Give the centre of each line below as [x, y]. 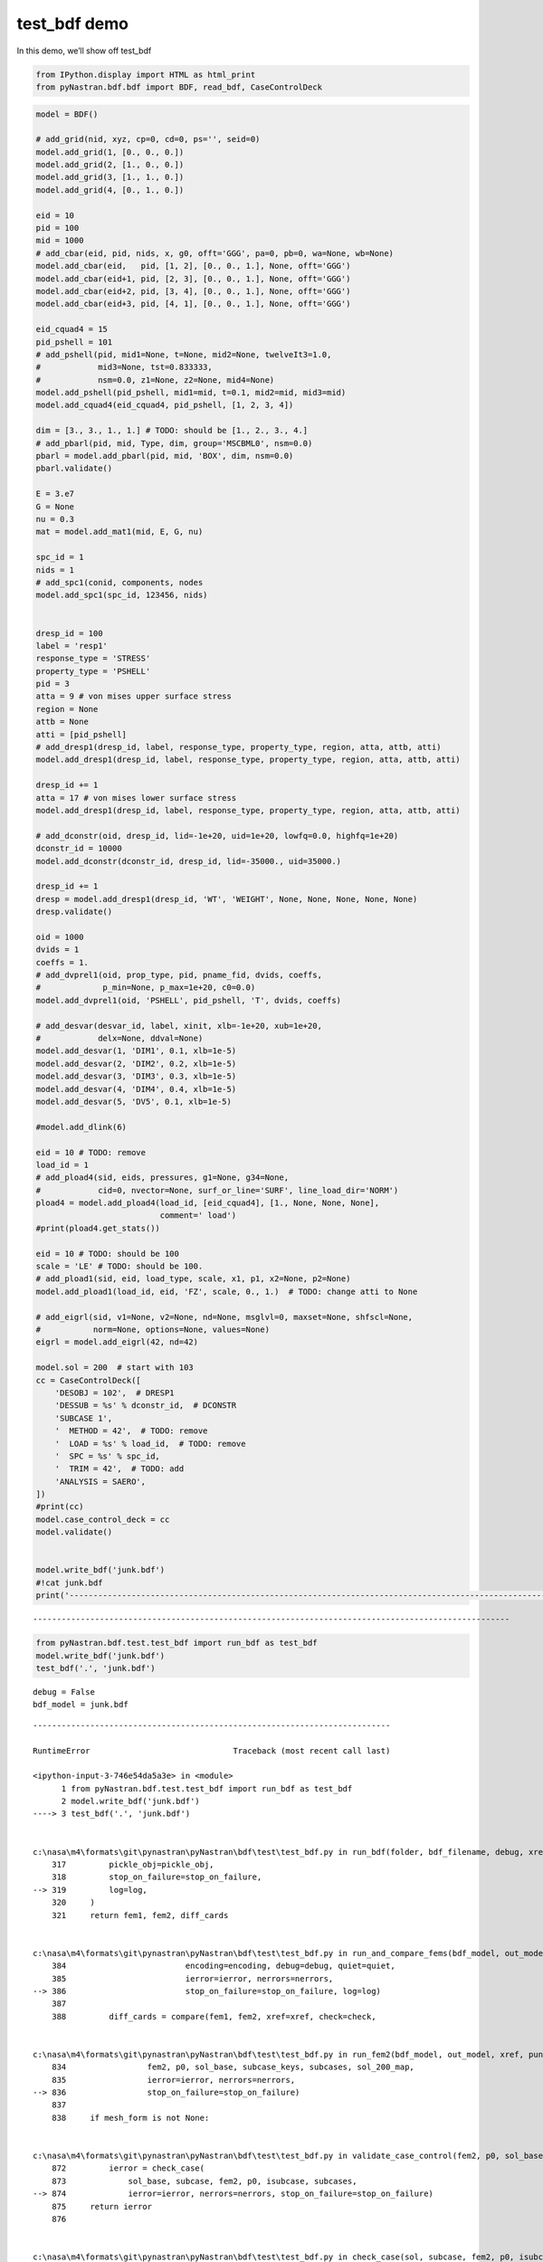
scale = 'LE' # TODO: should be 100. [119, 1266]
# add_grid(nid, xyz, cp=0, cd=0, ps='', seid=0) [148, 139]
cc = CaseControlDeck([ [89, 1380]
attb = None [62, 722]
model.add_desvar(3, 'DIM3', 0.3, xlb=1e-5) [136, 1076]
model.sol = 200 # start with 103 [114, 1368]
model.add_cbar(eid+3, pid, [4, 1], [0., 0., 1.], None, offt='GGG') [193, 304]
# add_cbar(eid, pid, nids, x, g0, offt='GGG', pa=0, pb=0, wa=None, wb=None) [214, 253]
